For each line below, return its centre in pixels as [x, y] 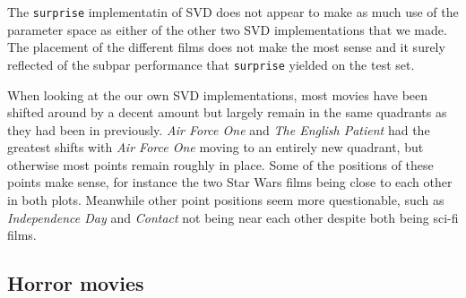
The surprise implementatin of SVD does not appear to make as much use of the [233, 12]
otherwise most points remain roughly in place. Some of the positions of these [220, 164]
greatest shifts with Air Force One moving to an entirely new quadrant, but [216, 147]
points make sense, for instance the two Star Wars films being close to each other [230, 182]
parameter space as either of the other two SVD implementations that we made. [227, 29]
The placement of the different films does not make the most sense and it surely [226, 47]
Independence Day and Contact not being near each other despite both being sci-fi [233, 217]
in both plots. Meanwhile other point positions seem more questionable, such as [226, 200]
